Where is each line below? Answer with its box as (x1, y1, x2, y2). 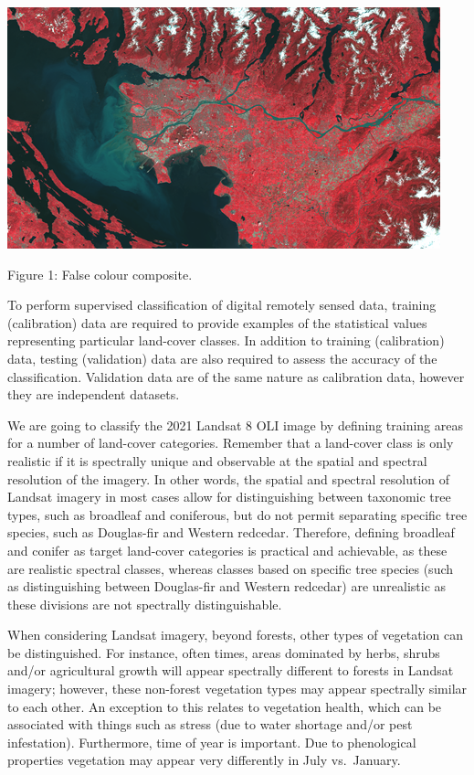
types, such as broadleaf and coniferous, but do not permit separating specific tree (7, 504, 468, 524)
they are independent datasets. (7, 385, 180, 404)
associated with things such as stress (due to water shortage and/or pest (7, 715, 413, 734)
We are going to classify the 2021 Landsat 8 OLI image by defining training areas (7, 415, 463, 434)
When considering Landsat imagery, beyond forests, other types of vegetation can (7, 625, 463, 644)
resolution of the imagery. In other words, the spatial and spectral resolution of (7, 469, 450, 488)
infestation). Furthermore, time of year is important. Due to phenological (7, 732, 416, 751)
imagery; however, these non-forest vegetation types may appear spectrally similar (7, 679, 468, 698)
